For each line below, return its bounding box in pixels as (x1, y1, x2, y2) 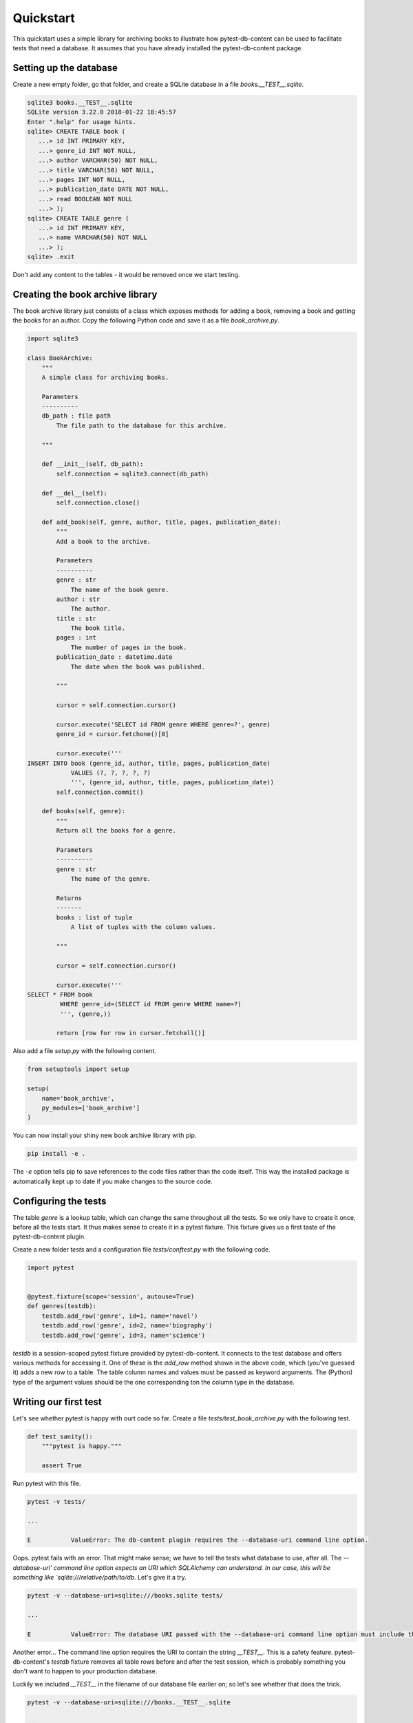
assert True (41, 1461, 83, 1469)
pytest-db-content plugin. (12, 1232, 86, 1241)
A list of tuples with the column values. (70, 924, 216, 931)
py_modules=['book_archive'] (41, 1104, 140, 1112)
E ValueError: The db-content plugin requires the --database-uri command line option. (27, 1536, 368, 1544)
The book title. (70, 624, 126, 632)
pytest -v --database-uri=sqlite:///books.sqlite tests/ (27, 1592, 224, 1600)
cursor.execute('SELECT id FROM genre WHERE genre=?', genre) (56, 720, 271, 728)
